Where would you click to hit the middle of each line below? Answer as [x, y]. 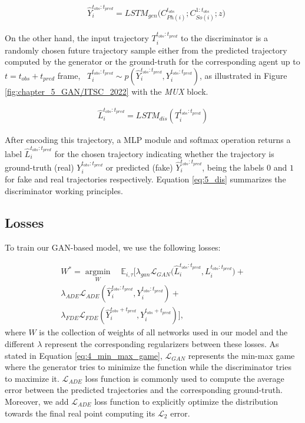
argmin [98, 272]
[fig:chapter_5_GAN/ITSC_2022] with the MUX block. [107, 91]
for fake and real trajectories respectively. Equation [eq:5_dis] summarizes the [145, 179]
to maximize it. [32, 378]
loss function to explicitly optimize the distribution [186, 401]
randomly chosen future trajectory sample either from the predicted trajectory [146, 50]
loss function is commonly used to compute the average [185, 378]
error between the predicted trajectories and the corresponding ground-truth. [144, 390]
